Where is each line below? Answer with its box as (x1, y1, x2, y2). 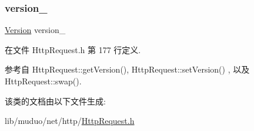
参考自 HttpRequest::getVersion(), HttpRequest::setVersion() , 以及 (5, 63, 250, 76)
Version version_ (5, 24, 66, 36)
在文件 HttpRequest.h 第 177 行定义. (5, 43, 141, 55)
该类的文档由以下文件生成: (5, 94, 106, 107)
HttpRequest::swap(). (5, 75, 82, 87)
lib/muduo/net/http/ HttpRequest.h (5, 114, 135, 127)
